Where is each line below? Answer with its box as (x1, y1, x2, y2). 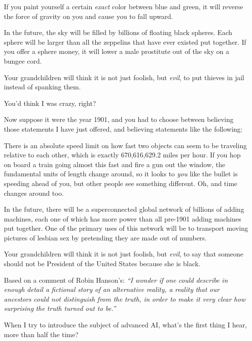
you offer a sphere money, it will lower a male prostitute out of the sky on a (4, 46, 229, 56)
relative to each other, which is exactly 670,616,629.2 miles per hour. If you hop (4, 150, 241, 160)
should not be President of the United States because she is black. (4, 258, 201, 269)
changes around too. (4, 188, 64, 198)
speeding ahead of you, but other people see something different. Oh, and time (4, 178, 237, 188)
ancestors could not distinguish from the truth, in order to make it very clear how (4, 293, 246, 304)
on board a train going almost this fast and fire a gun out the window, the (4, 159, 225, 169)
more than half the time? (4, 329, 79, 339)
